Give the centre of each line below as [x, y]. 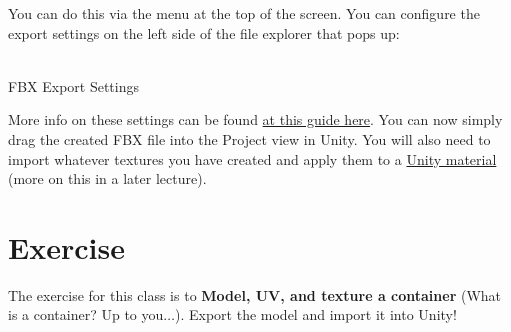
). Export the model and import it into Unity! [316, 314]
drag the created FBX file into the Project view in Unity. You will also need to [249, 138]
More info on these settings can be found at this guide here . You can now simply [255, 119]
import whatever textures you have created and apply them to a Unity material [252, 158]
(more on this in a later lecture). [107, 178]
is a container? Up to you [86, 314]
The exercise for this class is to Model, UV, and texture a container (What [255, 294]
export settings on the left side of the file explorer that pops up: [204, 32]
